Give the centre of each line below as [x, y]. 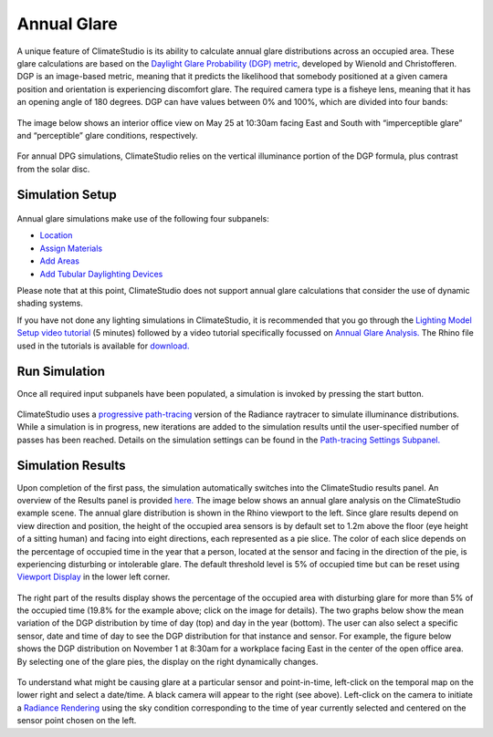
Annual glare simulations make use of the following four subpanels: [143, 219]
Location [56, 235]
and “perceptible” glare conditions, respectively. [107, 135]
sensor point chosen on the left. [77, 721]
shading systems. [50, 303]
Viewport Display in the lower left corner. [94, 577]
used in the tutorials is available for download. [103, 346]
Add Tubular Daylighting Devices [101, 274]
